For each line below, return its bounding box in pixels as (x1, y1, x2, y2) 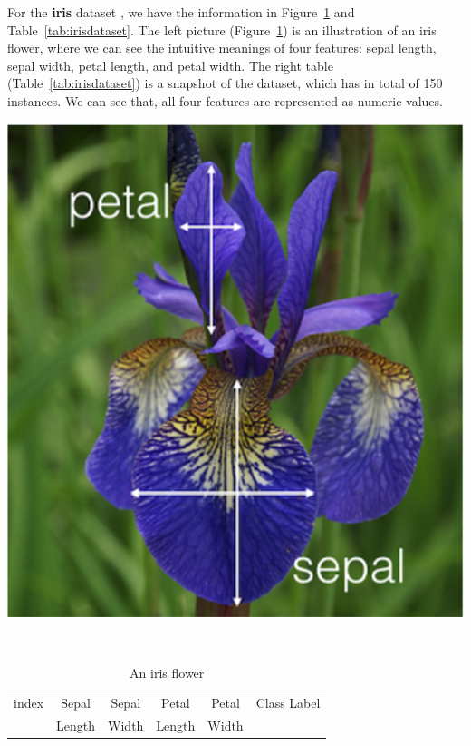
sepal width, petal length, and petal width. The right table (7, 55, 333, 74)
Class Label (255, 692, 321, 712)
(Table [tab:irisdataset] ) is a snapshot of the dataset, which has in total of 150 (7, 74, 443, 93)
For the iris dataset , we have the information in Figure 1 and (7, 3, 355, 21)
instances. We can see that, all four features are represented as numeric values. (7, 91, 443, 110)
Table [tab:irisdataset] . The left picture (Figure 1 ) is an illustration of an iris (7, 20, 437, 39)
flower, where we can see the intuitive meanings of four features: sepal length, (7, 38, 437, 57)
